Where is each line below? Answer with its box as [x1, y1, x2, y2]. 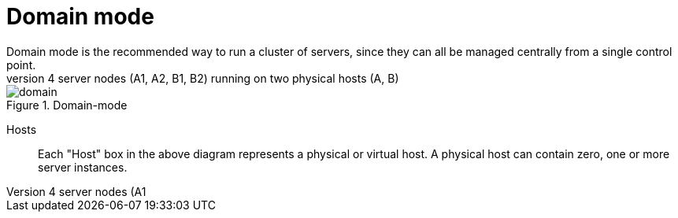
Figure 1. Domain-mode [6, 98, 128, 112]
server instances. [38, 160, 128, 174]
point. [6, 57, 36, 72]
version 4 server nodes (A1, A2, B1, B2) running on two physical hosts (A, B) [6, 71, 399, 85]
